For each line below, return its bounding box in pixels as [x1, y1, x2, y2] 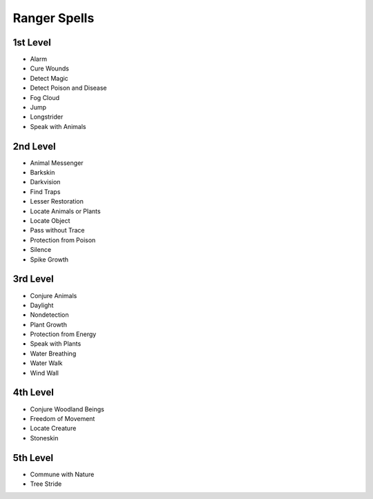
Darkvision [30, 178, 61, 186]
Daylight [30, 301, 54, 309]
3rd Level [12, 273, 55, 285]
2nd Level [12, 140, 56, 152]
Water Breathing [30, 349, 77, 358]
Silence [30, 246, 52, 254]
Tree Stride [30, 480, 62, 488]
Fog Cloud [30, 93, 60, 101]
